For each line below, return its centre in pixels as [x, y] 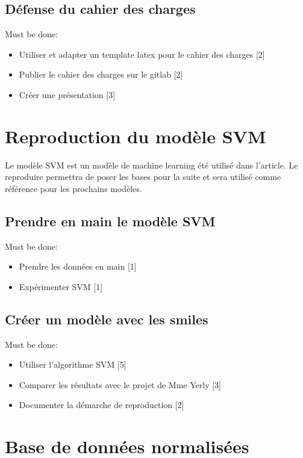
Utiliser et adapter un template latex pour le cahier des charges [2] [142, 54]
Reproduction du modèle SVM [136, 136]
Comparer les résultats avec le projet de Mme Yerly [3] [120, 384]
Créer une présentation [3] [67, 94]
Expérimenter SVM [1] [61, 286]
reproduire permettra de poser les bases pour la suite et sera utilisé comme [143, 177]
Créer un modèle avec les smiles [107, 319]
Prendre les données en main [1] [78, 266]
